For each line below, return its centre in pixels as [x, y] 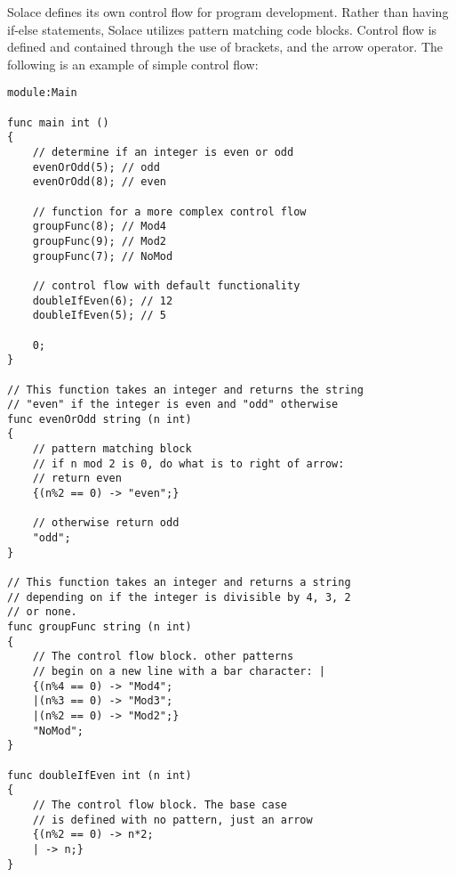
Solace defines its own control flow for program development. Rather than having [228, 12]
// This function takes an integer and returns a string [179, 583]
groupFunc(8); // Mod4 [99, 227]
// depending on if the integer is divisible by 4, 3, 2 [179, 597]
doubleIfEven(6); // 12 [103, 300]
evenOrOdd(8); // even [99, 182]
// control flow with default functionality [166, 285]
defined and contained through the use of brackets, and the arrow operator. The [225, 47]
